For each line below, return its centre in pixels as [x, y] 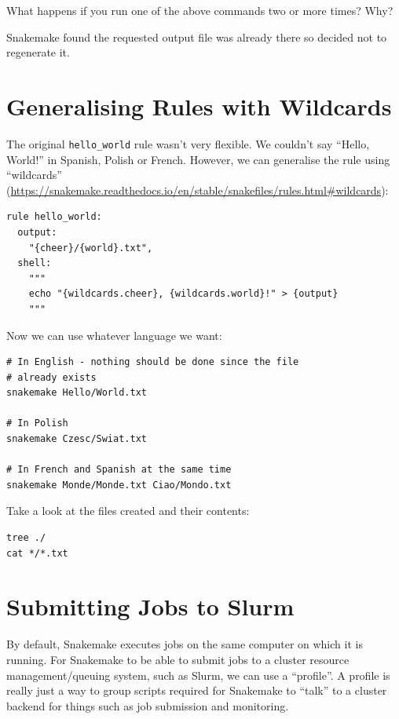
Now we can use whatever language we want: [114, 335]
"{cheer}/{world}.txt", [91, 248]
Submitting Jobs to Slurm [150, 606]
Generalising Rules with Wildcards [199, 106]
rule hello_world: [54, 217]
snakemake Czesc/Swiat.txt [77, 439]
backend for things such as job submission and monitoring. [148, 705]
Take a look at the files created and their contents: [128, 511]
